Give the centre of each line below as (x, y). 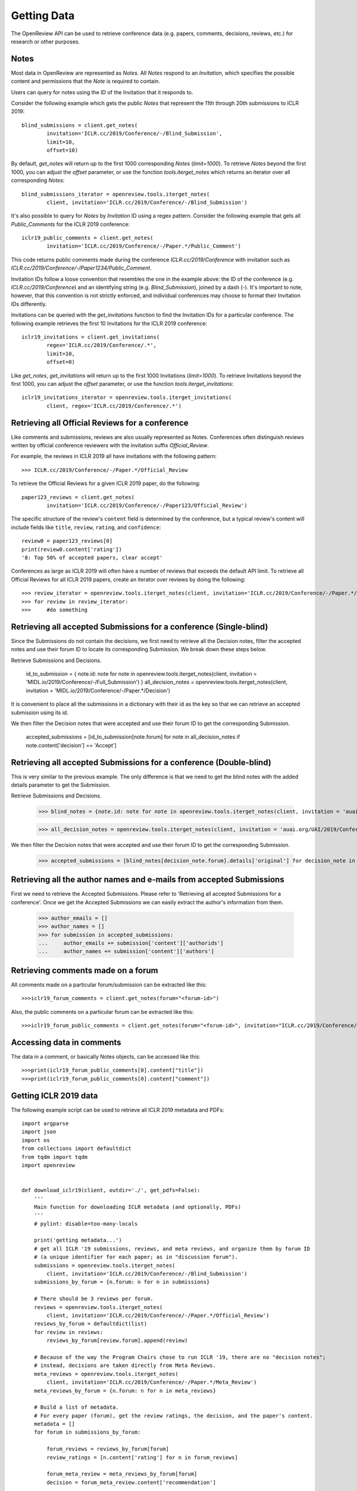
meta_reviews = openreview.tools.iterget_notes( (106, 1374)
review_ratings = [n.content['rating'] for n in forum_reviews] (142, 1457)
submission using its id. (40, 712)
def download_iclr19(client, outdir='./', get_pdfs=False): (111, 1190)
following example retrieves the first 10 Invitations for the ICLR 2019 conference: (109, 323)
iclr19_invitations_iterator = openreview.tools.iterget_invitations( (127, 398)
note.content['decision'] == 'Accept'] (71, 745)
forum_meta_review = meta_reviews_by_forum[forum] (122, 1474)
